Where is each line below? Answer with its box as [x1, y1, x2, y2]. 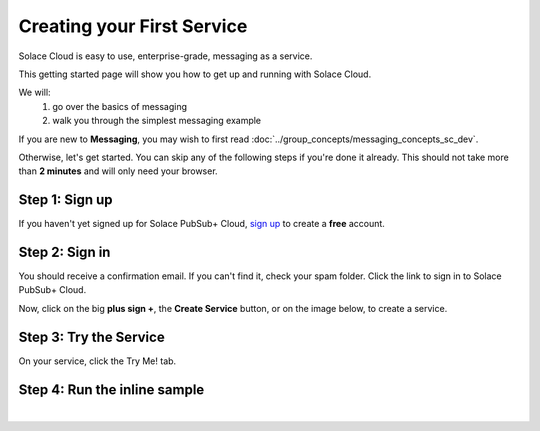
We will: [18, 86, 51, 99]
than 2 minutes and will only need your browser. [18, 165, 219, 177]
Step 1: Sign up [18, 191, 114, 209]
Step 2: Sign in [18, 244, 111, 260]
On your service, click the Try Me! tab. [18, 355, 177, 367]
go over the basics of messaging [52, 100, 188, 112]
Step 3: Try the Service [18, 328, 165, 345]
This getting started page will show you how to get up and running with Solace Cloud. [18, 68, 372, 80]
